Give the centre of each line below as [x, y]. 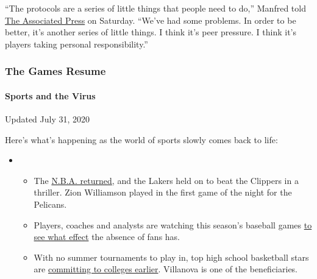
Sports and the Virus [50, 95]
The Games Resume [55, 71]
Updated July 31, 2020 [48, 119]
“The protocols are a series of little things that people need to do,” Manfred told [155, 8]
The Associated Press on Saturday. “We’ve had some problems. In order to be [151, 20]
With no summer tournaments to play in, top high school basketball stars [171, 257]
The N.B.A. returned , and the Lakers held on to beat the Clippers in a [166, 180]
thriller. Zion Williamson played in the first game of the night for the [163, 192]
